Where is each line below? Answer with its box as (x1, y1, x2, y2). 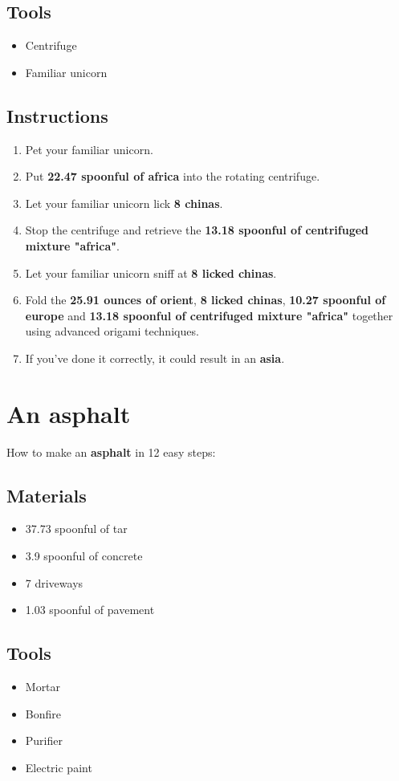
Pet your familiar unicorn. (25, 140, 153, 157)
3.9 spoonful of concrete (25, 547, 143, 564)
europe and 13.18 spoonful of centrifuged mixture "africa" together (25, 307, 393, 323)
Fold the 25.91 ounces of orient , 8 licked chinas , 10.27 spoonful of (25, 291, 386, 308)
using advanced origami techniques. (25, 323, 199, 340)
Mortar (25, 678, 61, 695)
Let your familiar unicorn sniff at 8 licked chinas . (25, 264, 277, 281)
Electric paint (25, 759, 92, 775)
